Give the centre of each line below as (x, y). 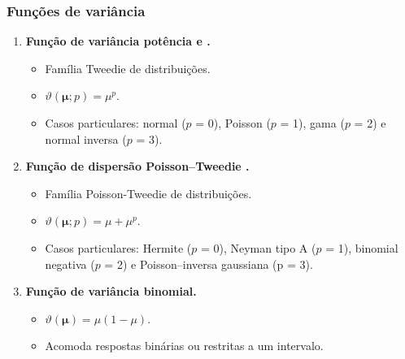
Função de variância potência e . (118, 41)
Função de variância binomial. (111, 291)
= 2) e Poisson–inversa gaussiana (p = (200, 264)
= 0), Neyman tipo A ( (258, 247)
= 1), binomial (362, 247)
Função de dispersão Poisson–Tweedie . (137, 166)
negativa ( (70, 264)
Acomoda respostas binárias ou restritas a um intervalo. (184, 346)
